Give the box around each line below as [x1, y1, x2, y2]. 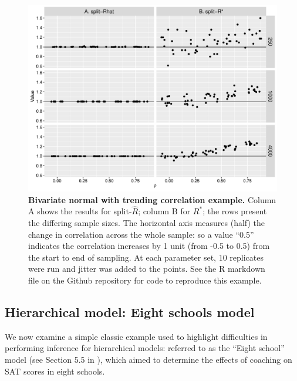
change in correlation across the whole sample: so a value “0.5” [28, 228, 254, 240]
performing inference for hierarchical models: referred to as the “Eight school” [5, 342, 285, 354]
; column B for [138, 205, 191, 217]
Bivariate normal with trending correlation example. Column [28, 193, 276, 205]
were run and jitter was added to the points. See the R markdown [28, 262, 265, 275]
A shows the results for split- [28, 205, 132, 217]
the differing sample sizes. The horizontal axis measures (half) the [28, 217, 265, 228]
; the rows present [203, 205, 267, 217]
